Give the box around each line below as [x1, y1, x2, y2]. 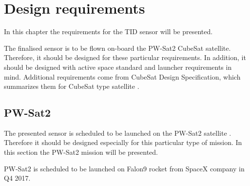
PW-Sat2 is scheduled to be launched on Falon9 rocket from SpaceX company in [4, 163, 245, 173]
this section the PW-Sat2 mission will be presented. [4, 147, 158, 157]
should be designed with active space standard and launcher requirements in [4, 62, 232, 72]
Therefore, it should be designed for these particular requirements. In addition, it [4, 52, 246, 62]
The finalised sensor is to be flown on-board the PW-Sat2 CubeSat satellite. [4, 42, 231, 53]
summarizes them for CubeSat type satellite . [4, 81, 139, 91]
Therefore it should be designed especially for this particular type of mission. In [4, 137, 242, 147]
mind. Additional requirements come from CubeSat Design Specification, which [4, 71, 241, 82]
